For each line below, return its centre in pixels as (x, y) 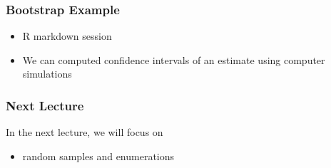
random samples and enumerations (98, 156)
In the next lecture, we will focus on (85, 132)
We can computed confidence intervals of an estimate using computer (174, 59)
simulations (47, 74)
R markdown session (67, 36)
